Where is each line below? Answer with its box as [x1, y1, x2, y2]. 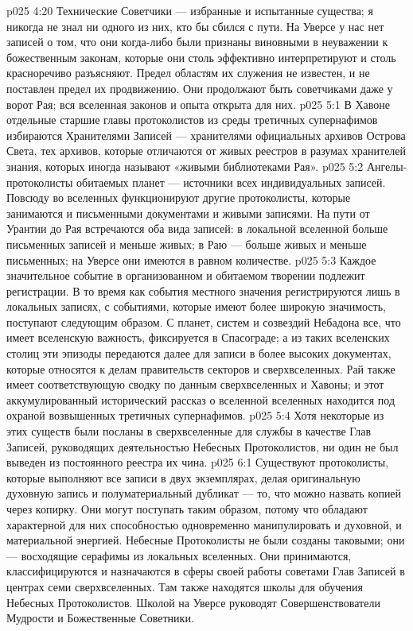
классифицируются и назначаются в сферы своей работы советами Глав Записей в [6, 563, 405, 579]
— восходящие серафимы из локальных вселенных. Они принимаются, [6, 547, 352, 563]
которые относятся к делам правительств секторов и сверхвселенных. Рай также [6, 360, 395, 377]
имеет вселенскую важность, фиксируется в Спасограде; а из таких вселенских [6, 329, 390, 346]
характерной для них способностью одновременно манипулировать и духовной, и [6, 516, 402, 532]
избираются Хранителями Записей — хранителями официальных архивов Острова [6, 126, 406, 143]
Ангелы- [366, 157, 407, 174]
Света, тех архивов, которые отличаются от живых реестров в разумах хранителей [6, 142, 407, 159]
